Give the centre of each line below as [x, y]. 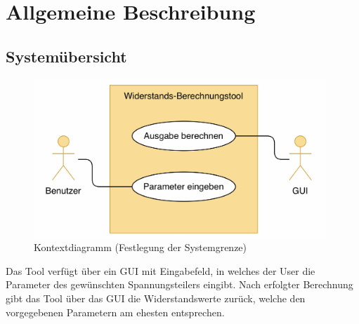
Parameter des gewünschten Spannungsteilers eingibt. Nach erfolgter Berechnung [179, 284]
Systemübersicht [66, 56]
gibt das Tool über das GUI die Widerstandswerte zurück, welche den [156, 298]
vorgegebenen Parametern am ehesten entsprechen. [115, 312]
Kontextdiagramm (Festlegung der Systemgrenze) [141, 247]
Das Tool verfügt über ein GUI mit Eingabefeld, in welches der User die [161, 270]
